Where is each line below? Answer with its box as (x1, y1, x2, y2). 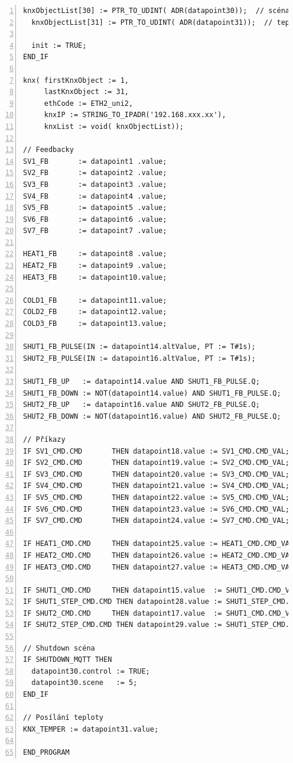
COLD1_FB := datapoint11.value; (23, 296, 167, 305)
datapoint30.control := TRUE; (31, 667, 150, 675)
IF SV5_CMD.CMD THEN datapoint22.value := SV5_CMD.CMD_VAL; (23, 493, 290, 502)
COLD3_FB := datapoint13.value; (23, 319, 167, 328)
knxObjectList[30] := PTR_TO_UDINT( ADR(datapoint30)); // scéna (23, 7, 290, 15)
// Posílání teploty (23, 713, 104, 722)
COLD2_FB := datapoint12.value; (23, 308, 167, 316)
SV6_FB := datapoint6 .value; (23, 215, 167, 224)
